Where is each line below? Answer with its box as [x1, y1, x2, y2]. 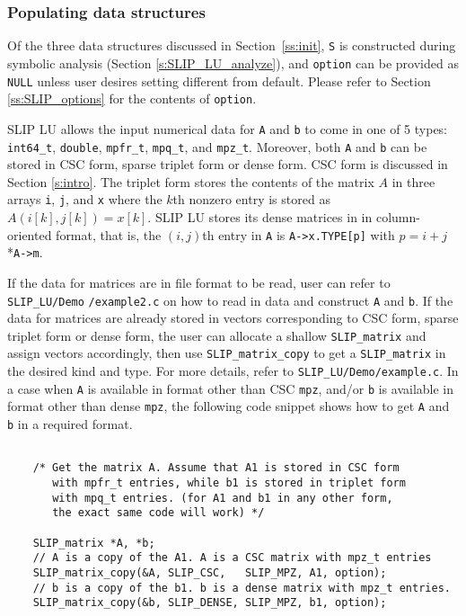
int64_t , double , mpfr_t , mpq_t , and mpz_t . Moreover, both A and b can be [7, 137, 427, 156]
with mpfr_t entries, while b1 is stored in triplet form [52, 477, 406, 489]
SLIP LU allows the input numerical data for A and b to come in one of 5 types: [7, 119, 448, 138]
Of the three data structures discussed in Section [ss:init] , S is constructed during [7, 36, 456, 55]
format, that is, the [56, 225, 162, 244]
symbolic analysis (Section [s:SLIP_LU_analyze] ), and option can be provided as [7, 53, 459, 72]
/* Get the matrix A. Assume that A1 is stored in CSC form [32, 461, 400, 475]
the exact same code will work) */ [52, 506, 265, 520]
